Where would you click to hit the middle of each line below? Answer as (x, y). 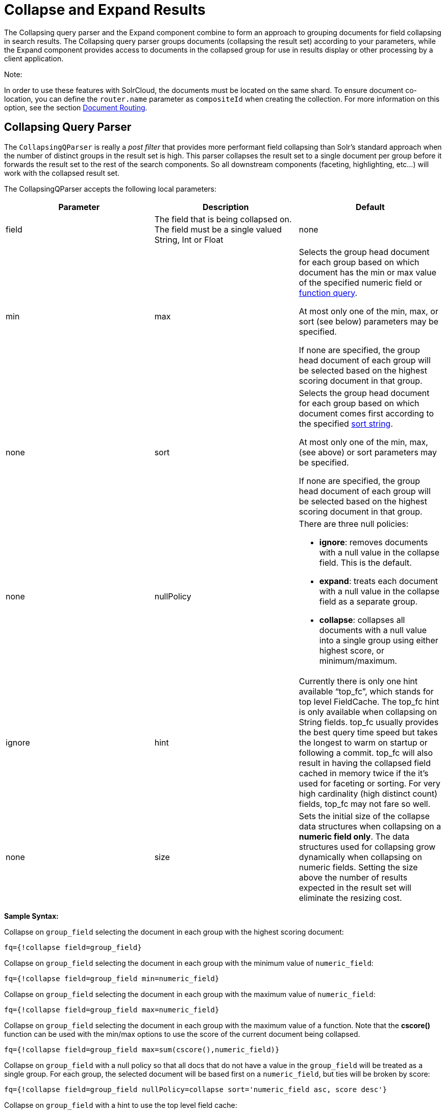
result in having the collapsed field (365, 763)
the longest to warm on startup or (363, 742)
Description (226, 207)
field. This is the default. (365, 562)
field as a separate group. (368, 601)
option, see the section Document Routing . (76, 107)
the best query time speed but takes (368, 732)
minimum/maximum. (358, 660)
